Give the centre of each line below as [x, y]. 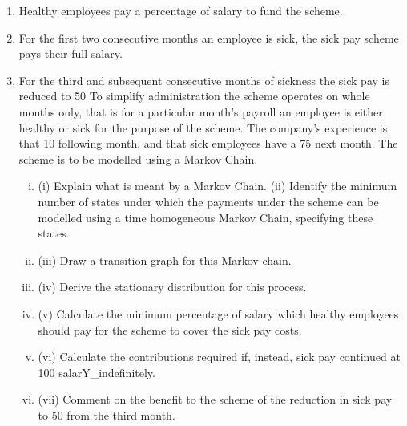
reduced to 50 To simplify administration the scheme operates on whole [194, 96]
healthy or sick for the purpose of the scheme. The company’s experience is [203, 127]
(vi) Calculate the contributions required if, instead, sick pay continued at [219, 357]
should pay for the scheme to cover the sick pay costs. [170, 329]
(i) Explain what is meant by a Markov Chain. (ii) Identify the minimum [218, 186]
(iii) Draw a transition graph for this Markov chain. [165, 260]
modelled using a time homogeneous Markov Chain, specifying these [206, 217]
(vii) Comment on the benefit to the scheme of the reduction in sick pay [215, 399]
